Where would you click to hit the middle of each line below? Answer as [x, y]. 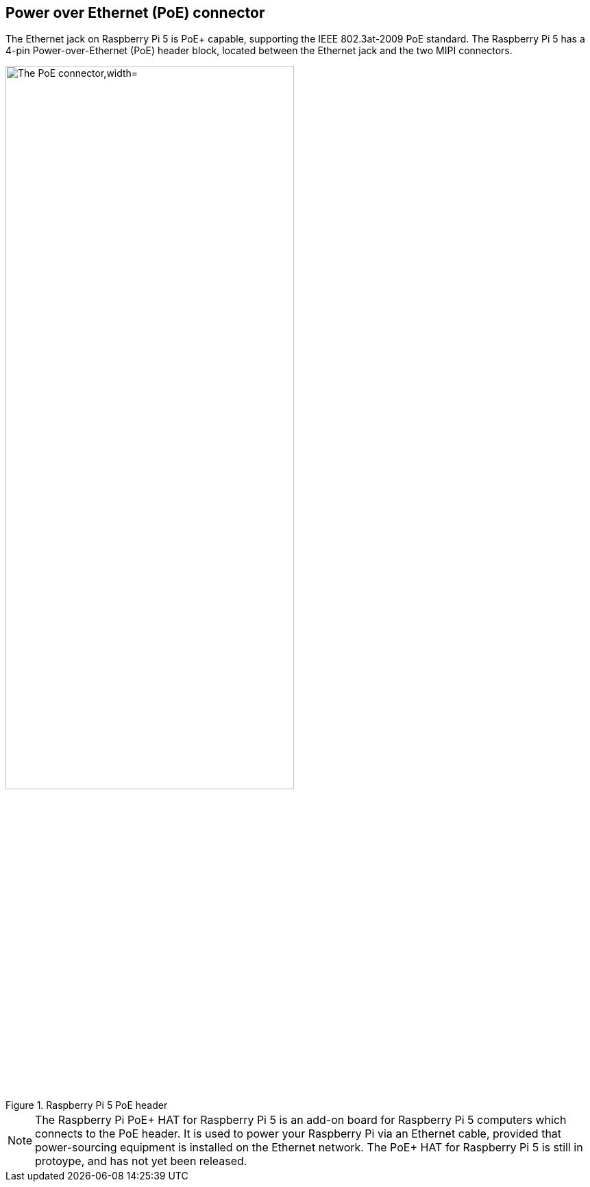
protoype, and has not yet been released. [141, 1161]
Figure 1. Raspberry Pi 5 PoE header [87, 1105]
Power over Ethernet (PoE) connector [135, 13]
